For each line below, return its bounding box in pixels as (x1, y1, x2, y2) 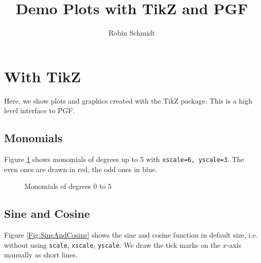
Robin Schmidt (108, 27, 155, 38)
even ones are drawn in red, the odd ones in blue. (4, 163, 158, 174)
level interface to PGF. (4, 105, 75, 116)
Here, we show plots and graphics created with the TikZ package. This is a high (4, 95, 252, 106)
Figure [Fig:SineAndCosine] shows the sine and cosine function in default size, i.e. (4, 229, 258, 240)
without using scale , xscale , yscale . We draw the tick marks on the (4, 239, 220, 250)
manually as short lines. (4, 249, 78, 260)
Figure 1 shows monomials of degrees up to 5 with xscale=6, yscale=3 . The (4, 154, 244, 165)
